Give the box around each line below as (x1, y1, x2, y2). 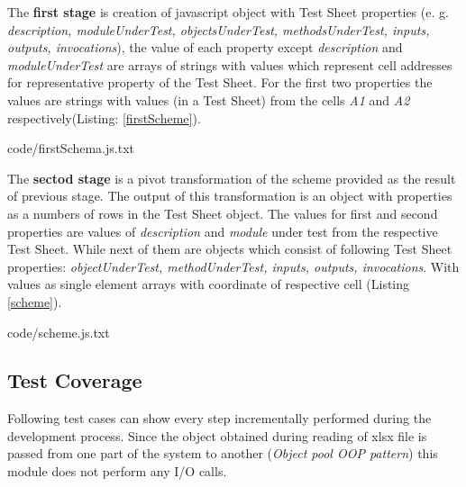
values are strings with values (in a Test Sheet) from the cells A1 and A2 (7, 90, 410, 109)
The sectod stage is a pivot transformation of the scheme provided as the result (7, 168, 456, 187)
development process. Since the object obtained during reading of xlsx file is (7, 426, 427, 445)
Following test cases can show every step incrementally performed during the (7, 409, 432, 428)
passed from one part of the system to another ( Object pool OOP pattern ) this (7, 444, 438, 463)
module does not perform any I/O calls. (7, 462, 227, 481)
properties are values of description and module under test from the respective (7, 221, 438, 240)
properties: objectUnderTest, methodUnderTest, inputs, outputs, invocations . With (7, 257, 460, 275)
